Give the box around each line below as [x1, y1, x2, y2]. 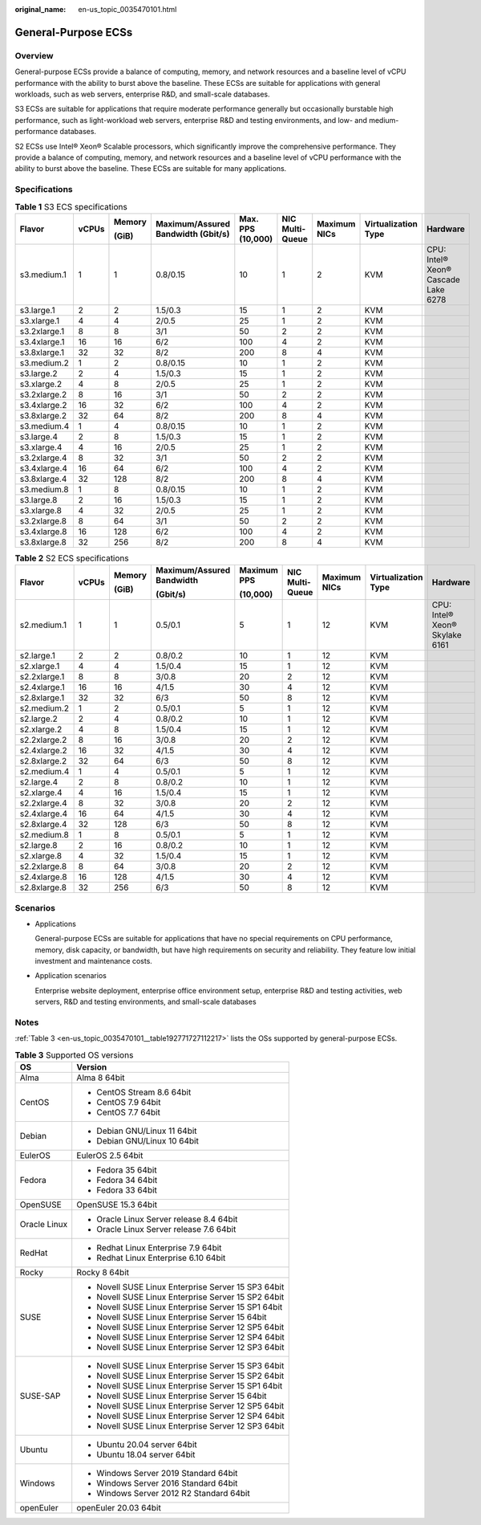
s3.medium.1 [19, 269, 67, 280]
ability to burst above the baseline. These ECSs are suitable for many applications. [14, 164, 287, 173]
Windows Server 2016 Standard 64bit [96, 1478, 238, 1489]
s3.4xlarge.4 [19, 463, 68, 474]
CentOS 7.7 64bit [96, 1107, 160, 1118]
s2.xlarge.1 [19, 661, 60, 672]
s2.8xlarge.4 [19, 819, 67, 830]
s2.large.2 [19, 713, 58, 724]
